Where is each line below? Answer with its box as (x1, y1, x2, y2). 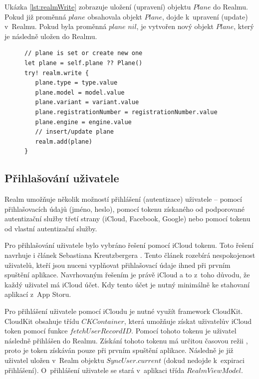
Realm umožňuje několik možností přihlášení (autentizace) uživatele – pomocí (4, 194, 242, 204)
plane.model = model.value (35, 89, 125, 96)
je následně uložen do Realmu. (4, 31, 97, 41)
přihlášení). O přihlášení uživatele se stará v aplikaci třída (4, 364, 185, 375)
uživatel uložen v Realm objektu (4, 355, 104, 365)
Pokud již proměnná (4, 11, 66, 22)
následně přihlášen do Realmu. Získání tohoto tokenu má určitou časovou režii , (4, 335, 248, 345)
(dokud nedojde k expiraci (163, 355, 245, 365)
